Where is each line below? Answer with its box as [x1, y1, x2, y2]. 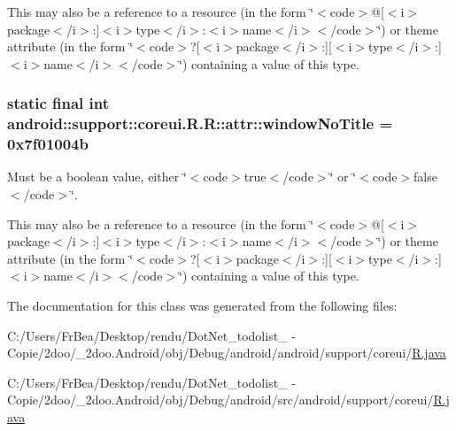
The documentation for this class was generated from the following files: [7, 296, 398, 314]
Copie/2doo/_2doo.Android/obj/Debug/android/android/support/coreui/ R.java [7, 343, 446, 362]
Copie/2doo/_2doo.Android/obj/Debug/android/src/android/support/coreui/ [7, 390, 434, 409]
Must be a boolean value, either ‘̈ [7, 167, 187, 186]
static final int [7, 92, 110, 114]
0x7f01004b [7, 133, 89, 155]
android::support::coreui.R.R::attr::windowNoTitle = [7, 112, 393, 135]
